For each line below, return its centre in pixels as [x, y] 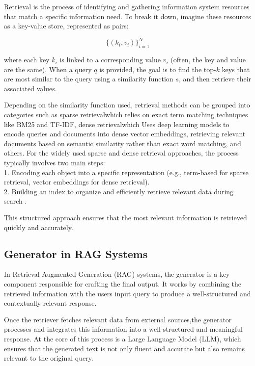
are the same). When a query [48, 69]
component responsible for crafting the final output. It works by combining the [123, 283]
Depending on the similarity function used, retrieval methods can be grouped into [127, 105]
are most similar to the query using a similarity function [89, 79]
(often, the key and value [208, 60]
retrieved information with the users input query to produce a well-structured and [127, 293]
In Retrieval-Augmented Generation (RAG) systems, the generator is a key [117, 274]
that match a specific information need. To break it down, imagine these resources [127, 16]
